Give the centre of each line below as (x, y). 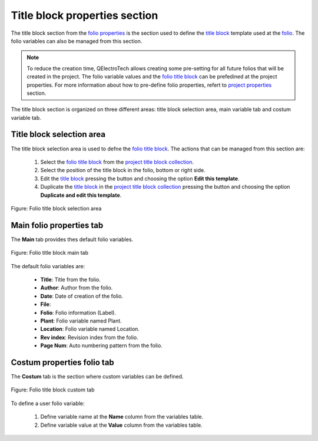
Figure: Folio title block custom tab (53, 390)
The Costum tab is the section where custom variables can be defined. (97, 377)
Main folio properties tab (57, 225)
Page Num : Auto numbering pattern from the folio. (102, 345)
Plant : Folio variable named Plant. (81, 321)
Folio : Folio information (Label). (78, 312)
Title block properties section (85, 15)
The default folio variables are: (48, 266)
